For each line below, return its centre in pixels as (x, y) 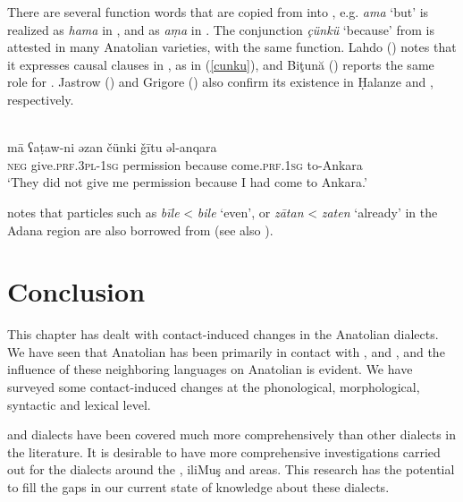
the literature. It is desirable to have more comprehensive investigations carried (224, 451)
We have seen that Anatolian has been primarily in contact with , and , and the (226, 351)
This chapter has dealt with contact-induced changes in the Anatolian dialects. (223, 334)
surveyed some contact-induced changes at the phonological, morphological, (214, 387)
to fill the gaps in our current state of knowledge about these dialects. (198, 487)
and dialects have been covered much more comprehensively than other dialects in (232, 434)
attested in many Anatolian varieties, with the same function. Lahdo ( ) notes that (232, 47)
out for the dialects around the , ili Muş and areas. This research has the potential (231, 469)
